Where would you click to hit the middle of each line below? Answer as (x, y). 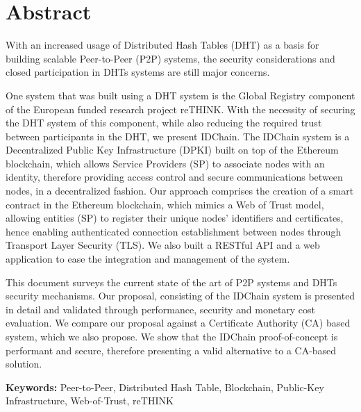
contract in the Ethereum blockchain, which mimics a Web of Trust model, (165, 204)
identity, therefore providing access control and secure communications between (174, 177)
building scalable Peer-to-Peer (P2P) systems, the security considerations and (170, 58)
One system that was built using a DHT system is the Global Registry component (180, 95)
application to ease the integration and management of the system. (148, 259)
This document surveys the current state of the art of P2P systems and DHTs (171, 282)
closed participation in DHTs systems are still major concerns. (138, 72)
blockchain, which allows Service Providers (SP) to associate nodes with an (165, 163)
